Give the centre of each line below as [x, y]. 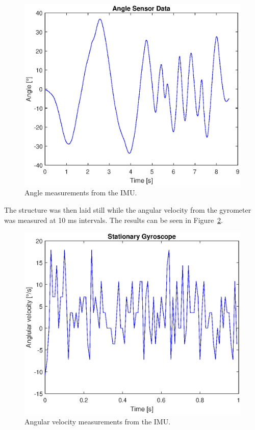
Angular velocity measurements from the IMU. [98, 422]
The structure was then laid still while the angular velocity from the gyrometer [128, 210]
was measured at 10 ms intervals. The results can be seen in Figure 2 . [114, 220]
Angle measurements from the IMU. [81, 193]
